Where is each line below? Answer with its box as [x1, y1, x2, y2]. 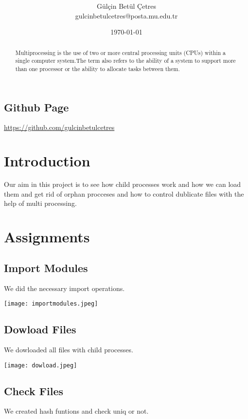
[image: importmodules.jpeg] [4, 300, 98, 308]
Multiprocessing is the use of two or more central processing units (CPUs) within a [15, 48, 226, 56]
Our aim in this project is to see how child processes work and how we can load [4, 179, 241, 189]
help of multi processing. [4, 198, 77, 208]
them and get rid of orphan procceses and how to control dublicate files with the [4, 188, 244, 199]
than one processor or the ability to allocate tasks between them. [15, 65, 180, 73]
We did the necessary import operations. [4, 283, 125, 293]
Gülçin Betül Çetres [96, 1, 157, 11]
